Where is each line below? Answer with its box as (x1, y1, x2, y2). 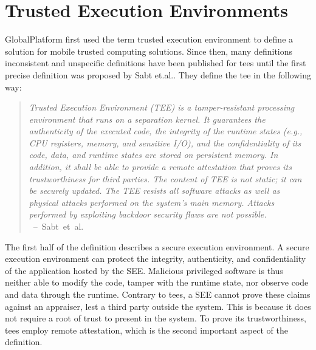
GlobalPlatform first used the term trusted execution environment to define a (5, 33, 294, 46)
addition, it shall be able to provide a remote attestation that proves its (29, 160, 292, 173)
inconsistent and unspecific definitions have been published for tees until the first (5, 57, 306, 69)
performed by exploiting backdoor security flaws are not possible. (29, 208, 267, 221)
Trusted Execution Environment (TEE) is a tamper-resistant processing (29, 101, 295, 114)
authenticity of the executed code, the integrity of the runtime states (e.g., (29, 125, 303, 137)
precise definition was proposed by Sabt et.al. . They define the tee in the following (5, 68, 311, 81)
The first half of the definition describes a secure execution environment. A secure (5, 240, 309, 253)
